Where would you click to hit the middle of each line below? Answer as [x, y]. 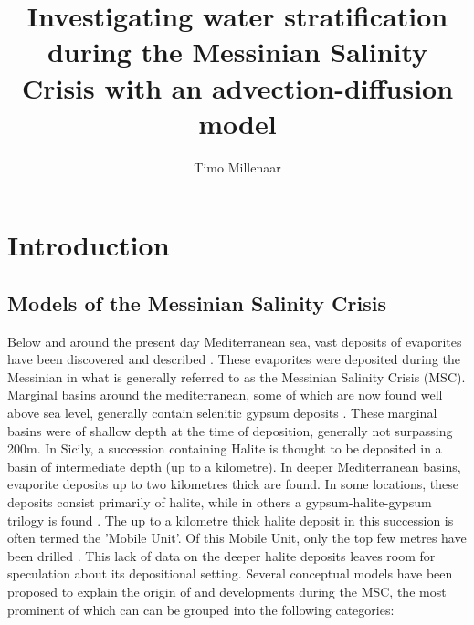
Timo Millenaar [237, 167]
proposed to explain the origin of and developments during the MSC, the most [227, 591]
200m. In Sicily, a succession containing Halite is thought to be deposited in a [225, 448]
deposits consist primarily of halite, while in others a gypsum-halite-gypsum [220, 502]
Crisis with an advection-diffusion [237, 87]
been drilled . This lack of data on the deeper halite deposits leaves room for [221, 555]
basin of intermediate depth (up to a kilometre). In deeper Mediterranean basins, [234, 466]
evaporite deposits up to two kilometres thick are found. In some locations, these [233, 484]
